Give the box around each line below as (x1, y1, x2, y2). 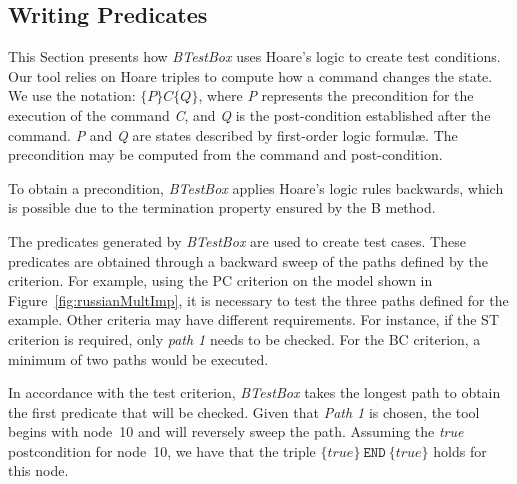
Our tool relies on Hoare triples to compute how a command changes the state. (8, 65, 493, 86)
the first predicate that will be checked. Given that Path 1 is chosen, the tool (8, 401, 480, 422)
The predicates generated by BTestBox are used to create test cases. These (8, 230, 466, 251)
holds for (433, 440, 487, 461)
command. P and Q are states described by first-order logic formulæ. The (8, 124, 458, 145)
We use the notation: (8, 85, 136, 106)
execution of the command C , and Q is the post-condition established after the (8, 104, 491, 125)
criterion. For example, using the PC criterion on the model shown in (8, 270, 433, 291)
